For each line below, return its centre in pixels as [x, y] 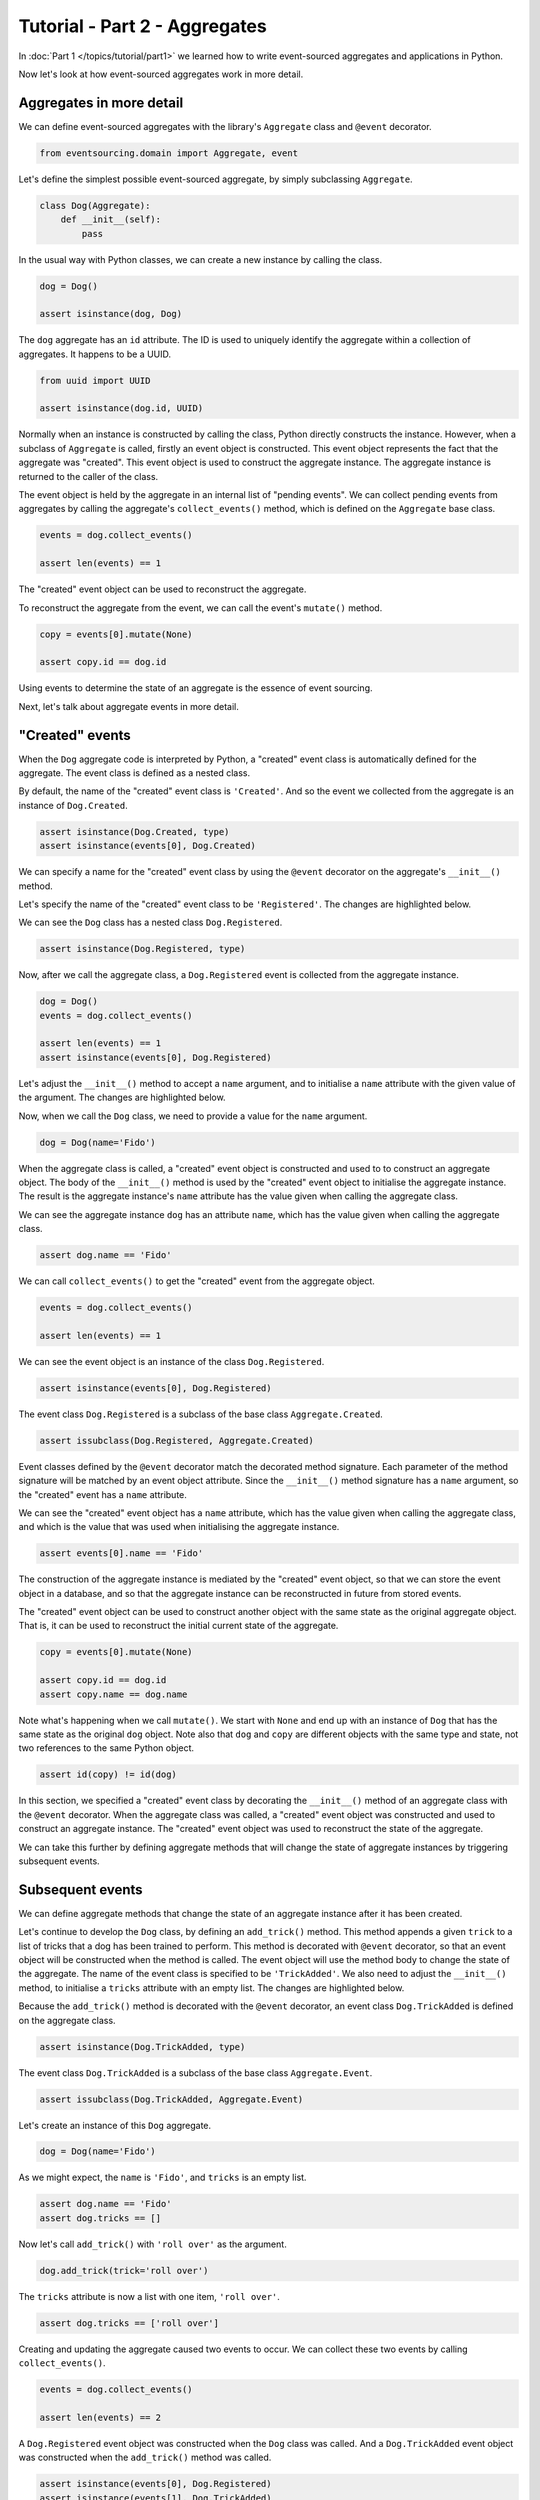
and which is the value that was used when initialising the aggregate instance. [179, 1527]
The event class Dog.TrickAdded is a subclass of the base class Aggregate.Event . [195, 2072]
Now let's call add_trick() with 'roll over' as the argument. [152, 2244]
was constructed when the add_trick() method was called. [145, 2457]
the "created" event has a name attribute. [102, 1494]
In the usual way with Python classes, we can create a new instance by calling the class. [200, 259]
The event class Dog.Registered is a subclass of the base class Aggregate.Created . [201, 1414]
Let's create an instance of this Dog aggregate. [115, 2125]
